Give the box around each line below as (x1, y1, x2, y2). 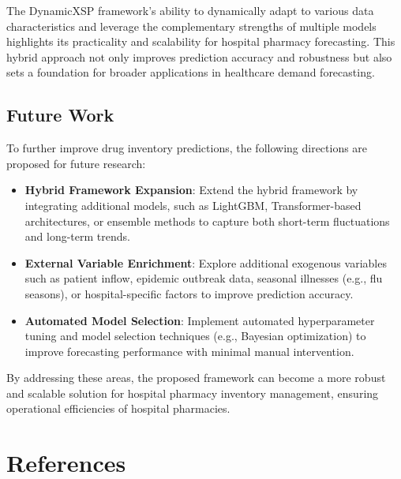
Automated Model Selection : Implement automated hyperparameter (24, 312, 375, 328)
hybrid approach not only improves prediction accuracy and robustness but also (6, 48, 392, 65)
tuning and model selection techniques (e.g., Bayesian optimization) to (24, 327, 366, 344)
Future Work (6, 103, 114, 127)
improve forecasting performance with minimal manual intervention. (24, 342, 354, 359)
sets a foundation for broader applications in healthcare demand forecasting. (6, 64, 375, 80)
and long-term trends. (24, 228, 130, 245)
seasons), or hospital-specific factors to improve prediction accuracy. (24, 285, 354, 301)
